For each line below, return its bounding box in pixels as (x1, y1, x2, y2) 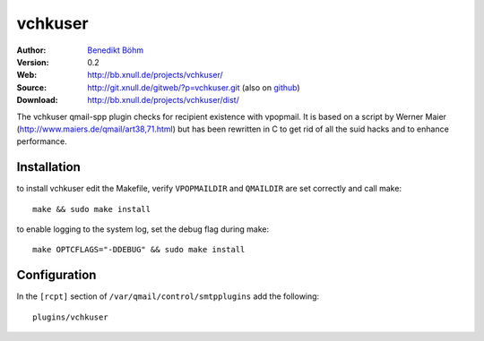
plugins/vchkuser (32, 311, 108, 322)
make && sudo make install (32, 204, 151, 214)
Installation (16, 159, 81, 175)
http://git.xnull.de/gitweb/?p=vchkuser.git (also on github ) (87, 81, 300, 93)
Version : (16, 56, 49, 67)
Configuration (16, 268, 97, 283)
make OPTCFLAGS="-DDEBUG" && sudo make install (32, 244, 246, 255)
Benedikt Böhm (87, 45, 144, 55)
